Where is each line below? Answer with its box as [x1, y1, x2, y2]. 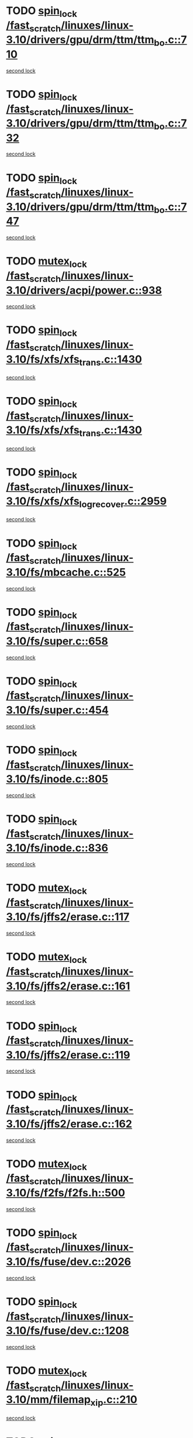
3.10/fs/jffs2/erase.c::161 [6, 979, 130, 992]
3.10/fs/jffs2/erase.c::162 [6, 1117, 133, 1130]
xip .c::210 [90, 1393, 137, 1408]
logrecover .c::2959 [79, 494, 167, 510]
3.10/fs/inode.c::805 [6, 772, 108, 786]
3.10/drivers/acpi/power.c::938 [6, 283, 162, 297]
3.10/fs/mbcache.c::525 [6, 565, 126, 579]
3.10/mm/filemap [6, 1393, 91, 1406]
